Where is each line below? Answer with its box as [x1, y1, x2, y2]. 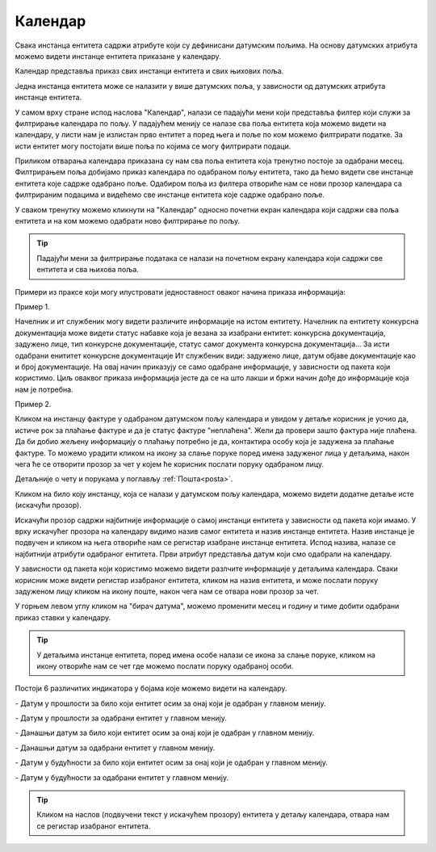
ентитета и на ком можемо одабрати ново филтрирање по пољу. [15, 216, 241, 226]
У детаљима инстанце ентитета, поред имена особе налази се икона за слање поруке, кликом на [36, 650, 375, 660]
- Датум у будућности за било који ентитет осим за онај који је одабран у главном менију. [15, 758, 329, 767]
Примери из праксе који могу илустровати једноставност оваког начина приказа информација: [15, 287, 346, 296]
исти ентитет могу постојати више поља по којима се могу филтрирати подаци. [15, 141, 291, 151]
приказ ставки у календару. [15, 612, 111, 622]
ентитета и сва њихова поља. [36, 265, 139, 275]
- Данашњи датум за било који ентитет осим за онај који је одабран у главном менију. [15, 728, 315, 738]
